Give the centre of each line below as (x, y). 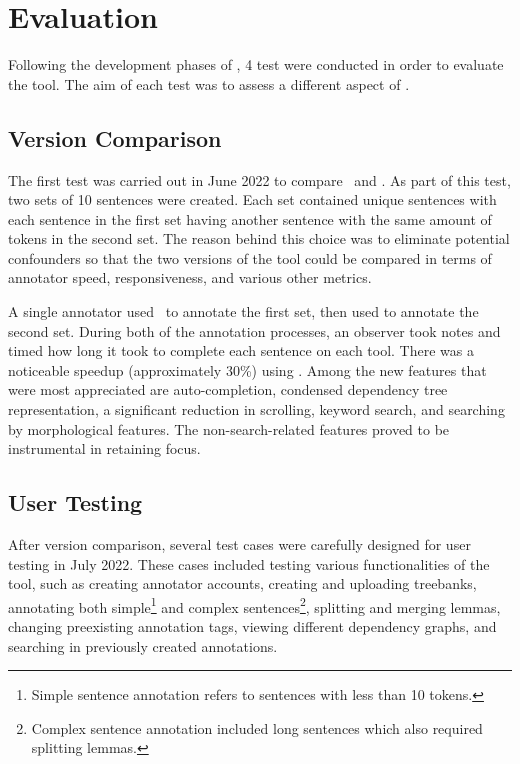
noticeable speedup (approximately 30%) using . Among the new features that (247, 369)
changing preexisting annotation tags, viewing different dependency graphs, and (252, 626)
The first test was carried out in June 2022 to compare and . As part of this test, (259, 179)
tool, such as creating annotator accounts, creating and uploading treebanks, (242, 583)
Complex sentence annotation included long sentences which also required (257, 727)
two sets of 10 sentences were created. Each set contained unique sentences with (252, 199)
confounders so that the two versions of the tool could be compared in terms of (250, 257)
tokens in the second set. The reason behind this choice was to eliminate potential (259, 238)
